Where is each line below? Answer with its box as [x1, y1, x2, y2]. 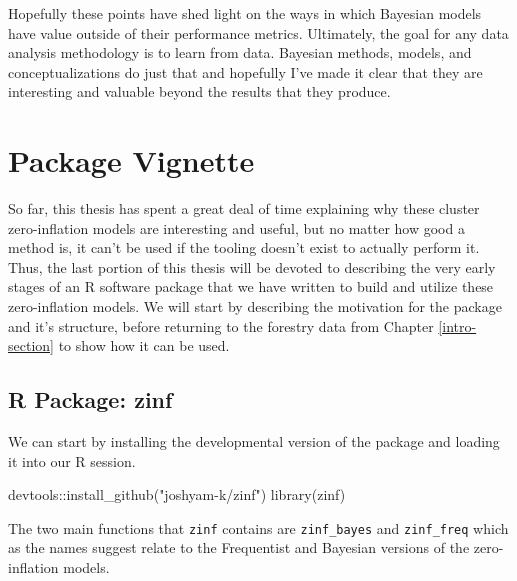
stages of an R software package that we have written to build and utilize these [8, 276, 494, 297]
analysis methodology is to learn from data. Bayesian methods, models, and [8, 42, 472, 63]
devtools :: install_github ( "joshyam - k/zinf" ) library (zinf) [8, 484, 346, 505]
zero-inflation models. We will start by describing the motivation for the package [8, 296, 502, 317]
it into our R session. [8, 450, 136, 471]
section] [8, 335, 54, 356]
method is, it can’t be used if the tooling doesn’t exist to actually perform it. [8, 237, 480, 258]
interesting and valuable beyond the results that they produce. [8, 81, 391, 102]
